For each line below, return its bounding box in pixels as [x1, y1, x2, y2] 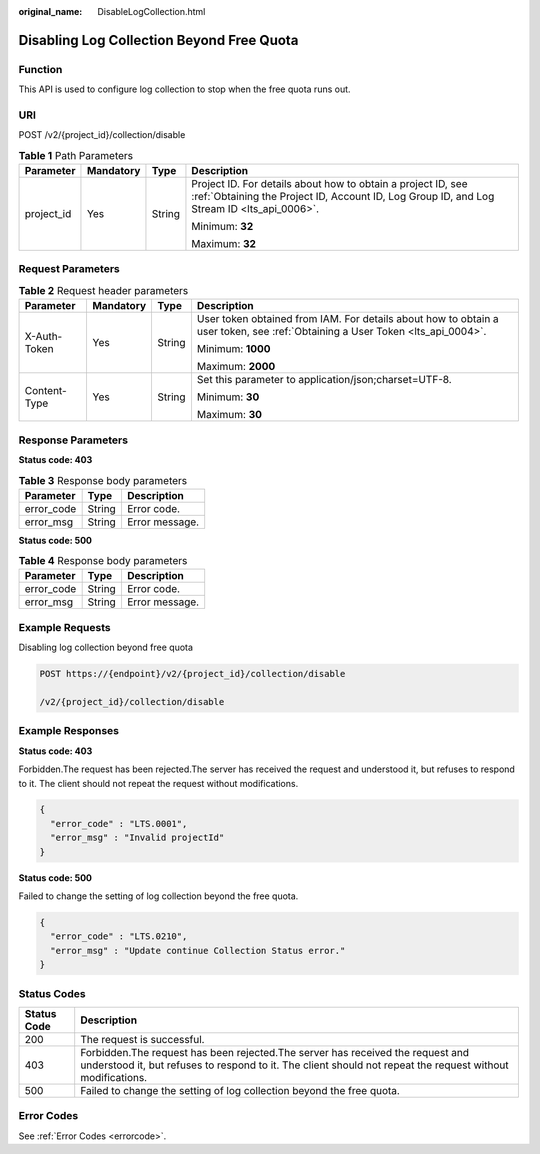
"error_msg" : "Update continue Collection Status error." [50, 945, 346, 956]
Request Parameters [18, 262, 120, 276]
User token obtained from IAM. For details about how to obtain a [196, 312, 499, 326]
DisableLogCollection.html [97, 6, 206, 17]
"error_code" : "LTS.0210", [50, 931, 188, 942]
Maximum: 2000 [196, 360, 276, 374]
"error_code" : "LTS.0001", [50, 818, 188, 829]
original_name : [18, 6, 83, 17]
